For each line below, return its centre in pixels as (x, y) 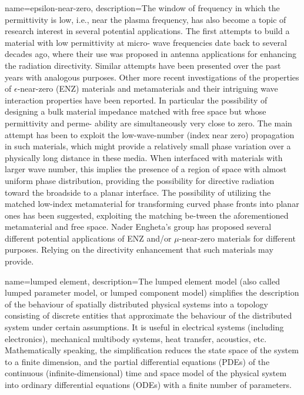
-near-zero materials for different (237, 238)
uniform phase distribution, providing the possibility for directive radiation (140, 180)
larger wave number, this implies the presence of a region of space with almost (146, 169)
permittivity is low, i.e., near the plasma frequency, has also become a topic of (146, 19)
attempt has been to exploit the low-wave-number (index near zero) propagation (150, 134)
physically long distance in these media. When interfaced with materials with (144, 157)
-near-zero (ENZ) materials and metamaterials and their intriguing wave (148, 88)
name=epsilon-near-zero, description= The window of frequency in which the (142, 8)
